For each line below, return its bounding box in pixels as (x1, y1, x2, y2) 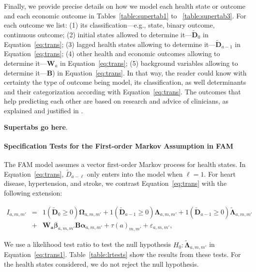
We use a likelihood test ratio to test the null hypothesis (4, 239, 171, 249)
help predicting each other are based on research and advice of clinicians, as (4, 96, 229, 106)
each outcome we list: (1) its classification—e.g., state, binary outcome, (4, 20, 215, 30)
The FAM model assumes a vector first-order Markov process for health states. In (4, 159, 246, 169)
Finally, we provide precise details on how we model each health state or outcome (4, 1, 246, 11)
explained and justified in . (4, 105, 83, 115)
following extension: (4, 187, 62, 197)
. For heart (204, 168, 236, 179)
